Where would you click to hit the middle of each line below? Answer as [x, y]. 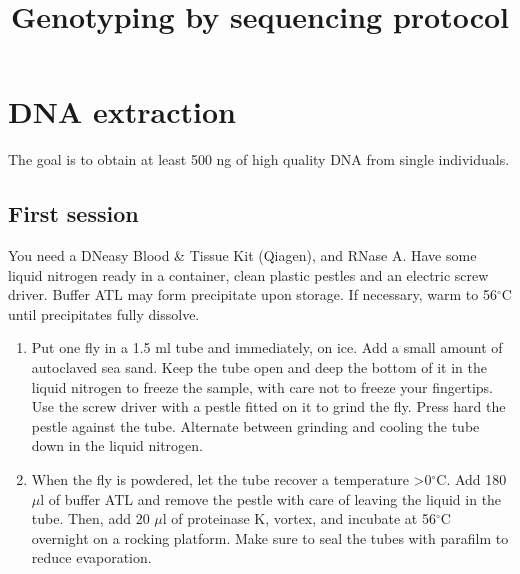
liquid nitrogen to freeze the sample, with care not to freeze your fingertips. [262, 386]
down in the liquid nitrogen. [117, 445]
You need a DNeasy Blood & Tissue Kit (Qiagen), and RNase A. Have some [242, 255]
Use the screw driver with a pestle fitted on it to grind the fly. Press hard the [268, 406]
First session [73, 213]
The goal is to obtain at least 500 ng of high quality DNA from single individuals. [259, 159]
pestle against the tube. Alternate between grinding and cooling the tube [255, 425]
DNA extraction [122, 111]
